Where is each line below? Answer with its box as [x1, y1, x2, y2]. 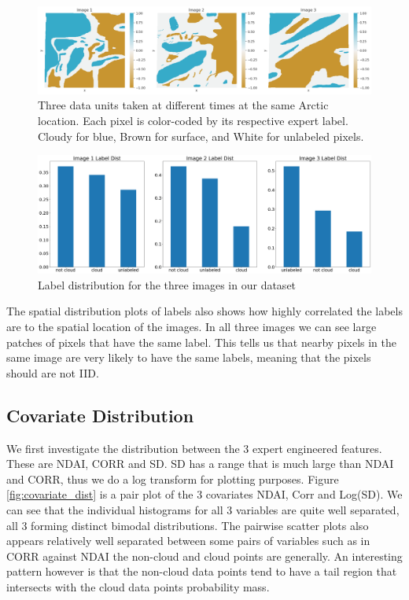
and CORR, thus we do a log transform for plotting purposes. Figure [6, 470, 339, 487]
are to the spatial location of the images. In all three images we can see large [6, 318, 377, 335]
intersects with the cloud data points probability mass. [6, 579, 270, 594]
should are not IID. [6, 364, 99, 381]
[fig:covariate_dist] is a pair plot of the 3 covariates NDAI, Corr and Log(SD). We [6, 486, 403, 502]
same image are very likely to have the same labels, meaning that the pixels [6, 349, 371, 366]
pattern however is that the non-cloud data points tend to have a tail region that [6, 563, 397, 580]
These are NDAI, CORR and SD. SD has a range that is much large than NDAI [6, 455, 394, 472]
